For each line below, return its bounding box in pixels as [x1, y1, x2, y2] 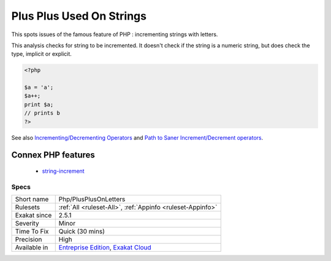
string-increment [42, 167, 85, 175]
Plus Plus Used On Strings [11, 9, 147, 23]
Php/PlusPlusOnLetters [58, 195, 126, 203]
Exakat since [15, 211, 52, 220]
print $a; [24, 101, 54, 108]
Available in [15, 243, 48, 252]
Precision [15, 235, 42, 244]
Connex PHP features [11, 150, 95, 161]
